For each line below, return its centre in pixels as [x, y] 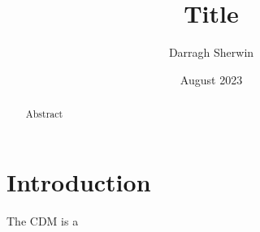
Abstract [44, 114]
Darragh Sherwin [211, 52]
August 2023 [211, 79]
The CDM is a [43, 220]
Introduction [79, 181]
